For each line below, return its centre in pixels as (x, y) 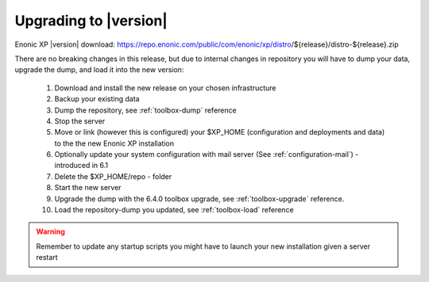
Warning (50, 232)
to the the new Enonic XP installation (114, 143)
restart (47, 257)
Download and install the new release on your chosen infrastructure (166, 88)
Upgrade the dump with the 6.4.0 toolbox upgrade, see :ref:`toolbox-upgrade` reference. (199, 199)
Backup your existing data (97, 99)
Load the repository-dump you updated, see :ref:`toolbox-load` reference (174, 210)
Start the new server (88, 188)
